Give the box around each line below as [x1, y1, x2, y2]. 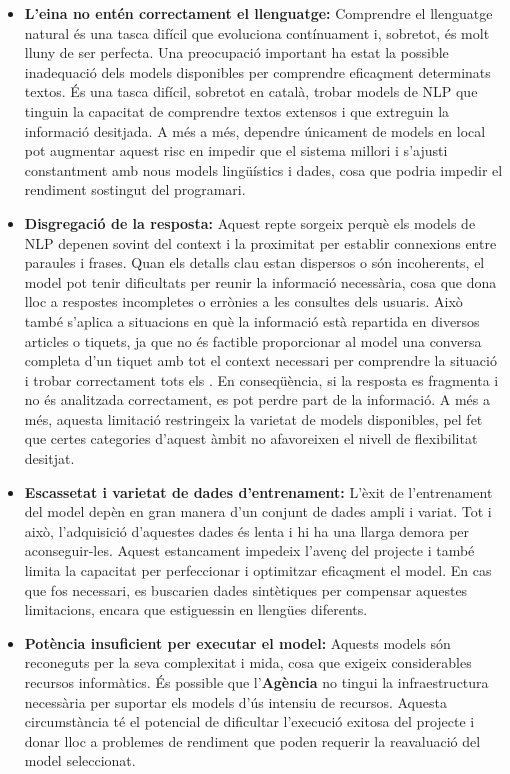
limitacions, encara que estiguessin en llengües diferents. [24, 599, 368, 620]
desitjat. [24, 448, 75, 469]
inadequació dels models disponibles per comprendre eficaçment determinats [24, 61, 491, 82]
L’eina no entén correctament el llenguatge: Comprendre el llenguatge [24, 3, 493, 23]
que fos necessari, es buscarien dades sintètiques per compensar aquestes [24, 579, 468, 600]
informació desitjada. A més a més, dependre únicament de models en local [24, 120, 486, 141]
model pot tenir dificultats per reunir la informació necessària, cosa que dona [24, 271, 497, 292]
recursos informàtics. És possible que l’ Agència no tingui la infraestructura [24, 672, 489, 692]
